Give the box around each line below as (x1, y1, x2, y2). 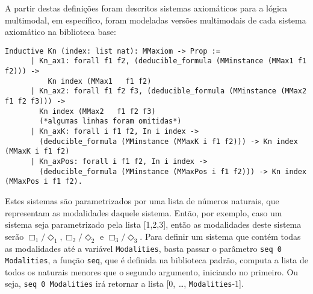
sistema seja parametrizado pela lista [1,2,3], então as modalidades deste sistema (5, 218, 302, 231)
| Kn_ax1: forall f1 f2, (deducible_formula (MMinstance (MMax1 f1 (30, 57, 307, 66)
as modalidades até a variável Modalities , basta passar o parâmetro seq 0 (5, 242, 282, 254)
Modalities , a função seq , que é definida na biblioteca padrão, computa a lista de (5, 254, 308, 266)
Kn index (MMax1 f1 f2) (48, 77, 152, 86)
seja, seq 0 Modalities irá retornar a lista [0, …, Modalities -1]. (5, 277, 244, 290)
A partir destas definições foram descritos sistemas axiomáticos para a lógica (5, 2, 288, 14)
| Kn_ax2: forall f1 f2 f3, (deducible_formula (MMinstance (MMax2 (30, 87, 307, 96)
